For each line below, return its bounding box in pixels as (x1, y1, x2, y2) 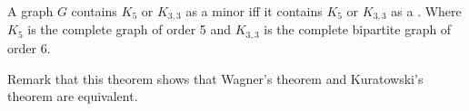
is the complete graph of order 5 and (27, 20, 232, 39)
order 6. (7, 38, 51, 57)
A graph (7, 2, 54, 20)
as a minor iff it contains (185, 2, 323, 20)
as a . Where (391, 2, 462, 20)
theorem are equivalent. (7, 87, 138, 106)
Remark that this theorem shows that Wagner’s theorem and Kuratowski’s (7, 69, 424, 88)
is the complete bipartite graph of (264, 20, 452, 39)
